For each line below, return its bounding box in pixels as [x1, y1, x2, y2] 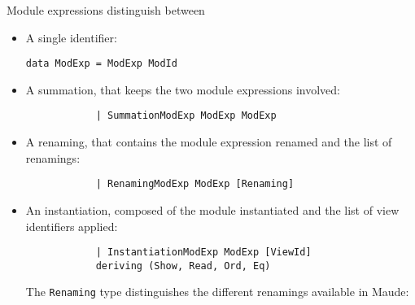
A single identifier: [25, 28, 117, 46]
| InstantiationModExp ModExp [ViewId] [95, 246, 312, 259]
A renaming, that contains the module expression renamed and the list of [25, 133, 392, 150]
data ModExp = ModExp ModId [25, 58, 177, 70]
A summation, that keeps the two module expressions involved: [25, 81, 340, 98]
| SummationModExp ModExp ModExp [95, 110, 277, 122]
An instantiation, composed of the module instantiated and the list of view [25, 201, 400, 218]
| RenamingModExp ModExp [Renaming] [95, 178, 295, 190]
